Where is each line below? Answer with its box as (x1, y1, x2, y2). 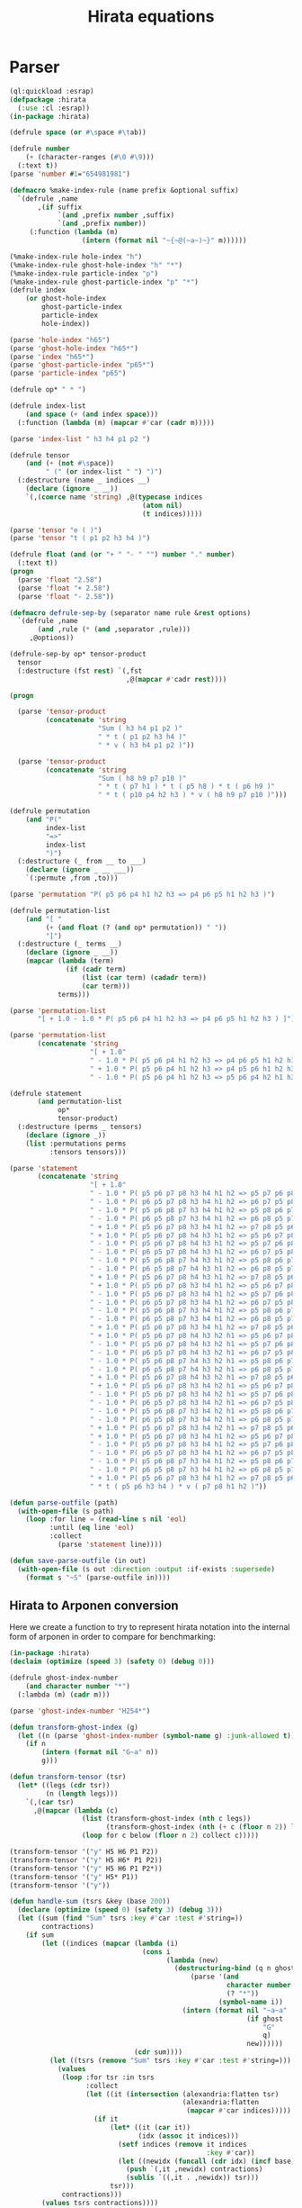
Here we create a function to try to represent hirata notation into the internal (9, 1622, 290, 1633)
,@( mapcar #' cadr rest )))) (125, 674, 227, 683)
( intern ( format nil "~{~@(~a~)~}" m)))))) (81, 236, 247, 245)
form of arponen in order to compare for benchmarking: (9, 1632, 216, 1642)
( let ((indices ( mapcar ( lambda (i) (41, 1939, 179, 1948)
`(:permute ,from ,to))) (25, 873, 119, 883)
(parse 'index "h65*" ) (9, 352, 94, 361)
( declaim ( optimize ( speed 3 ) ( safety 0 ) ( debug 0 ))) (9, 1657, 216, 1667)
